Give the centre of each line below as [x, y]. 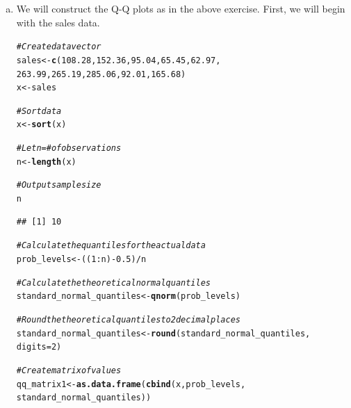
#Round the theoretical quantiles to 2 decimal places [128, 319]
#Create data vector [59, 47]
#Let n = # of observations [69, 148]
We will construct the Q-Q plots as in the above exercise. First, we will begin [181, 8]
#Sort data [39, 111]
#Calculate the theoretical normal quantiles [114, 283]
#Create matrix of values [69, 370]
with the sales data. [58, 22]
